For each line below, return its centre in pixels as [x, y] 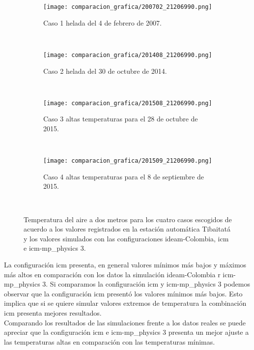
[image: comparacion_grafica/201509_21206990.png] [128, 161]
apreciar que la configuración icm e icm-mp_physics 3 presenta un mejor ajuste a [127, 332]
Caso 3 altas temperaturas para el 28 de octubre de [121, 119]
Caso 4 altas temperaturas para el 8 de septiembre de [124, 176]
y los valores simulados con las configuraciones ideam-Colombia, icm [126, 238]
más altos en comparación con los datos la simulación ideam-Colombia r [112, 274]
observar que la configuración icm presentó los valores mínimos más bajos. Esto [123, 293]
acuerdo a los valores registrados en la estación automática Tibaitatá [127, 229]
